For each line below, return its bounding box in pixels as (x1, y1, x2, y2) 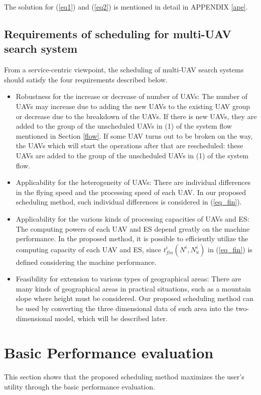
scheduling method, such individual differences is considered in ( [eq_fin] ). (16, 196, 242, 207)
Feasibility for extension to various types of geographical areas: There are (16, 273, 241, 284)
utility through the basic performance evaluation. (4, 381, 155, 391)
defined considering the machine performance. (16, 256, 157, 267)
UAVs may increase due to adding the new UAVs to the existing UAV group (16, 101, 250, 111)
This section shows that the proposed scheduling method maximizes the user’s (4, 371, 244, 382)
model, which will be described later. (54, 313, 168, 323)
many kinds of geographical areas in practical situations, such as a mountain (16, 283, 251, 293)
